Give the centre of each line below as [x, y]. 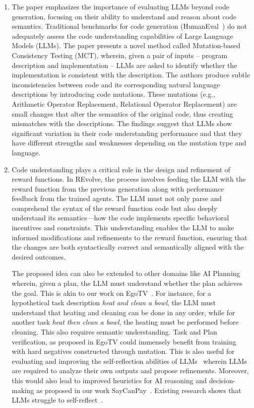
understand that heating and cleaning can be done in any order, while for [123, 312]
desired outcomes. [39, 256]
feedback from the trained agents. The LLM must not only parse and [117, 198]
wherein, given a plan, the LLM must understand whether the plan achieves [127, 283]
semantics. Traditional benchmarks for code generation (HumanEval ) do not [129, 26]
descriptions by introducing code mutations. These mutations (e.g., [113, 94]
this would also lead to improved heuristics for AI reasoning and [109, 380]
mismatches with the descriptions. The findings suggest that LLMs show [122, 123]
